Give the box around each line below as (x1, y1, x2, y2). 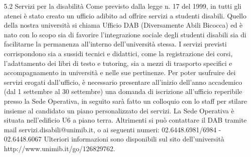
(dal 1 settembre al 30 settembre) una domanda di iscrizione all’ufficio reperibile (4, 86, 242, 96)
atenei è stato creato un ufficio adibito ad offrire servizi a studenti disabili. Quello (4, 10, 247, 20)
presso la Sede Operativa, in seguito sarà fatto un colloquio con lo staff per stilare (4, 95, 247, 106)
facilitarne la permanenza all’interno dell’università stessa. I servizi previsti (4, 39, 227, 49)
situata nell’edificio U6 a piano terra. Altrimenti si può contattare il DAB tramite (4, 115, 247, 125)
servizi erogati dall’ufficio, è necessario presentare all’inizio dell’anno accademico (4, 77, 242, 87)
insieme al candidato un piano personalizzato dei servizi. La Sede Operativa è (4, 105, 234, 115)
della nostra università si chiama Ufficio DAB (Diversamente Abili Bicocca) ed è (4, 20, 243, 30)
